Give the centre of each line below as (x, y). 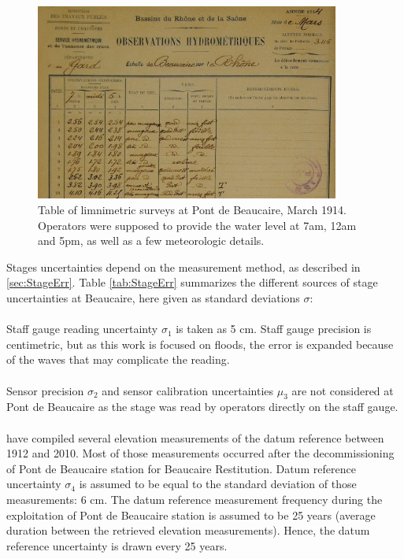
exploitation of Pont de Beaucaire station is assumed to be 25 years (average (191, 515)
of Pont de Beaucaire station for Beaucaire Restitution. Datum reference (181, 468)
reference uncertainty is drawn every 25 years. (117, 545)
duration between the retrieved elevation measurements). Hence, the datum (188, 530)
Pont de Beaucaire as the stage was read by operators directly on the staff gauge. (202, 407)
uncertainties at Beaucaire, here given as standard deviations (153, 298)
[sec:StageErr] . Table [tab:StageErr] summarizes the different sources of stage (192, 282)
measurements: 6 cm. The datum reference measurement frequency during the (195, 499)
